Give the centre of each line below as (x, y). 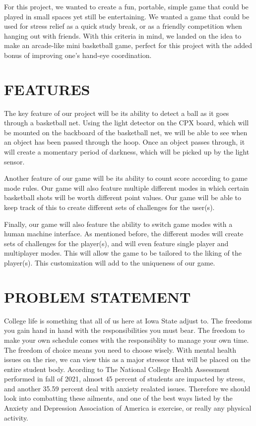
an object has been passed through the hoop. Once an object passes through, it (125, 142)
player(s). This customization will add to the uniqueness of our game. (110, 263)
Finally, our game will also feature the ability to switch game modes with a (118, 224)
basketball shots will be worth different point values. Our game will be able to (123, 197)
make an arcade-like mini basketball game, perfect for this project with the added (128, 45)
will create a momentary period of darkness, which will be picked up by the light (127, 152)
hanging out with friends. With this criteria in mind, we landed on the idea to (123, 35)
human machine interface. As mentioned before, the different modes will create (124, 234)
